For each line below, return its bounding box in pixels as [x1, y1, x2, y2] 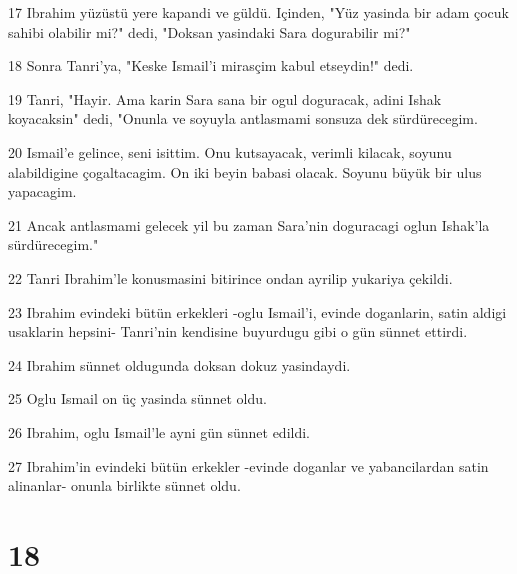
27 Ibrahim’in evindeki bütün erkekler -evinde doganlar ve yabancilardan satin [8, 455, 489, 476]
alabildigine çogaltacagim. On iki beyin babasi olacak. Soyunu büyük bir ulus [8, 161, 482, 182]
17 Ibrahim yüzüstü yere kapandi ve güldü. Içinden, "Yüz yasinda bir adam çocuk [8, 2, 509, 22]
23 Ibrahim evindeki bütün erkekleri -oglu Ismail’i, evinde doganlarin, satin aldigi [8, 301, 507, 322]
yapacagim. [8, 181, 77, 202]
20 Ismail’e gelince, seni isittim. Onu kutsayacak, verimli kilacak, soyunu [8, 141, 452, 162]
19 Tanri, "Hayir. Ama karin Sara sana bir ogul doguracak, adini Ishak [8, 88, 442, 109]
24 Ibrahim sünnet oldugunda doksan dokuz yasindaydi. [8, 354, 351, 375]
